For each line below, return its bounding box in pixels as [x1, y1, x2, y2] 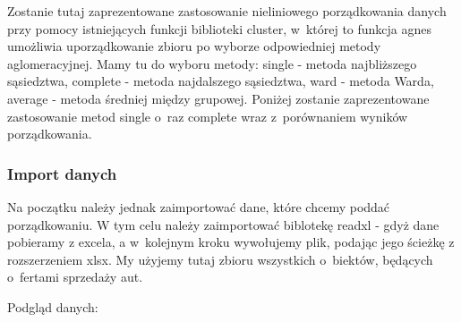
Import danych [7, 162, 117, 184]
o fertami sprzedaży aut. [7, 267, 143, 286]
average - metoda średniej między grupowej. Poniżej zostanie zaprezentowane [7, 89, 430, 107]
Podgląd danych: [7, 297, 98, 316]
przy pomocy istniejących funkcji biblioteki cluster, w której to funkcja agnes [7, 19, 432, 38]
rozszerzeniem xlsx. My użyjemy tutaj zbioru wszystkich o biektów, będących [7, 250, 433, 268]
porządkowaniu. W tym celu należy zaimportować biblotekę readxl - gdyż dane [7, 215, 440, 233]
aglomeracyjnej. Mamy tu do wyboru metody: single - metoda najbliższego [7, 54, 417, 72]
